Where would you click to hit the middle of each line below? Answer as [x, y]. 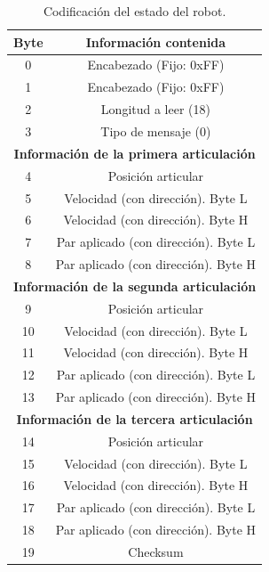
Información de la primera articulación [134, 153]
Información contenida [156, 41]
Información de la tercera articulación [134, 418]
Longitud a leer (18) [155, 109]
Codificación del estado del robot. [134, 11]
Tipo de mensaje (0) [156, 131]
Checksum [156, 552]
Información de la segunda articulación [135, 286]
